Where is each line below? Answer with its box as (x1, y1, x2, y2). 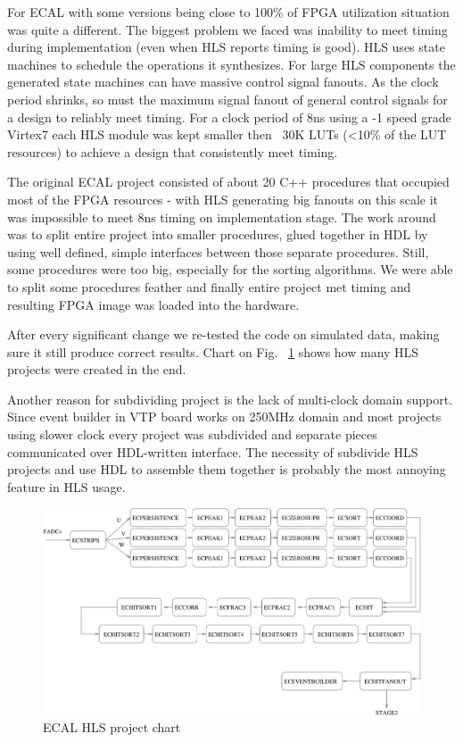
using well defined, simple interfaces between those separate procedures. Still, (7, 242, 429, 261)
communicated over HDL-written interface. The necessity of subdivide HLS (7, 442, 418, 461)
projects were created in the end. (7, 360, 186, 379)
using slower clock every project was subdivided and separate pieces (7, 425, 377, 444)
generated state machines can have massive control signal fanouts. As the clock (7, 72, 439, 91)
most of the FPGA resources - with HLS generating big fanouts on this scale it (7, 189, 439, 208)
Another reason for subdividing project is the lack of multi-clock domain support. (7, 389, 453, 408)
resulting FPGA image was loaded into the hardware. (7, 295, 300, 313)
